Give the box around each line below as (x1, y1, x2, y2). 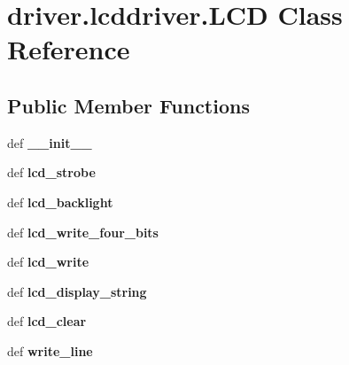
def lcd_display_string (7, 282, 147, 300)
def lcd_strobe (7, 163, 96, 182)
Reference (7, 31, 130, 67)
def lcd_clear (7, 312, 87, 330)
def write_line (7, 341, 93, 360)
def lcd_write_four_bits (7, 222, 159, 241)
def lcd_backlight (7, 192, 113, 211)
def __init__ (7, 133, 92, 151)
